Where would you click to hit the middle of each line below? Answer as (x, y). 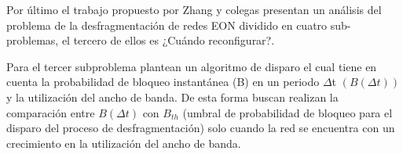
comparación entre (51, 112)
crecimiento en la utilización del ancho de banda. (124, 143)
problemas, (33, 40)
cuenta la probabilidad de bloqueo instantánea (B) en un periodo (163, 82)
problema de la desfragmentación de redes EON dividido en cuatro (167, 25)
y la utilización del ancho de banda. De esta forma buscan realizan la (172, 97)
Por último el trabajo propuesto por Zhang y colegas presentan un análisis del (194, 9)
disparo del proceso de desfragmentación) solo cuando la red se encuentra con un (201, 128)
